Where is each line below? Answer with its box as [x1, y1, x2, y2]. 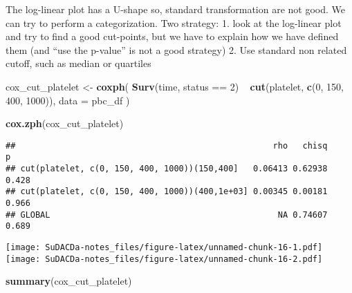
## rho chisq [6, 140, 328, 151]
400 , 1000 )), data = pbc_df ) [6, 93, 130, 107]
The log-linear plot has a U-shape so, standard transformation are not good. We [6, 2, 345, 16]
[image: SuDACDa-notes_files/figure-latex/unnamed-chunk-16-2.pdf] [6, 254, 323, 264]
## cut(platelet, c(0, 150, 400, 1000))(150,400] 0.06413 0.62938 [6, 164, 328, 174]
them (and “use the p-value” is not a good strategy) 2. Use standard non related [6, 42, 347, 57]
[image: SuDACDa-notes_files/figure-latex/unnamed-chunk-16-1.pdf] [6, 243, 323, 252]
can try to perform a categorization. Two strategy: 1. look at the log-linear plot [6, 15, 342, 30]
